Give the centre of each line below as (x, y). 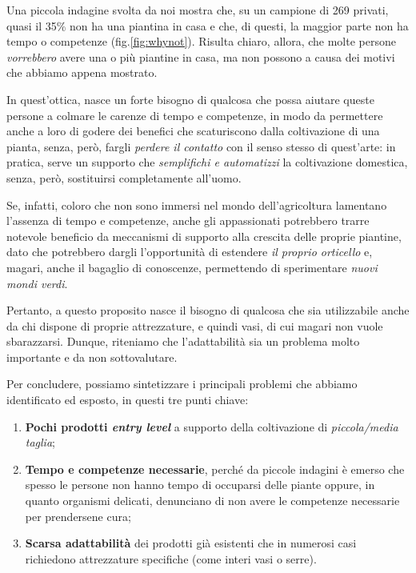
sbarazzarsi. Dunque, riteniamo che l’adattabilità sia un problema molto (183, 341)
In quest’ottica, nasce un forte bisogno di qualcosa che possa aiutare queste (190, 99)
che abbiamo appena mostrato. (82, 72)
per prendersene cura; (78, 516)
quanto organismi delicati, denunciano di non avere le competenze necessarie (212, 501)
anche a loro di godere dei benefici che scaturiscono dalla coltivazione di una (193, 131)
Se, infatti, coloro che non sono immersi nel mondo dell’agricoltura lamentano (197, 204)
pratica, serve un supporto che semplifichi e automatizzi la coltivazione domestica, (207, 162)
